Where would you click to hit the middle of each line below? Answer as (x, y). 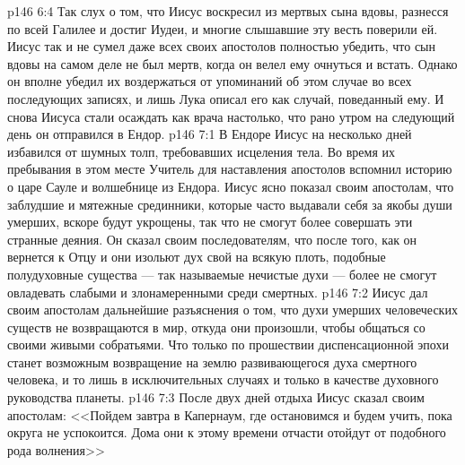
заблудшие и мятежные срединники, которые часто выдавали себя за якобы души (230, 204)
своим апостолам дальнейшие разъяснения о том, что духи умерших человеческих (232, 310)
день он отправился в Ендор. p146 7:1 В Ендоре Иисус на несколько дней (210, 134)
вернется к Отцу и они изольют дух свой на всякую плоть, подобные (197, 257)
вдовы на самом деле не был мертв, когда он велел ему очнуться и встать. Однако (232, 63)
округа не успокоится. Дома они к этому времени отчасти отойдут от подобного (227, 432)
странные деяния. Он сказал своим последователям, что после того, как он (212, 239)
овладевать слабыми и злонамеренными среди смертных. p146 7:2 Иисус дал (218, 292)
